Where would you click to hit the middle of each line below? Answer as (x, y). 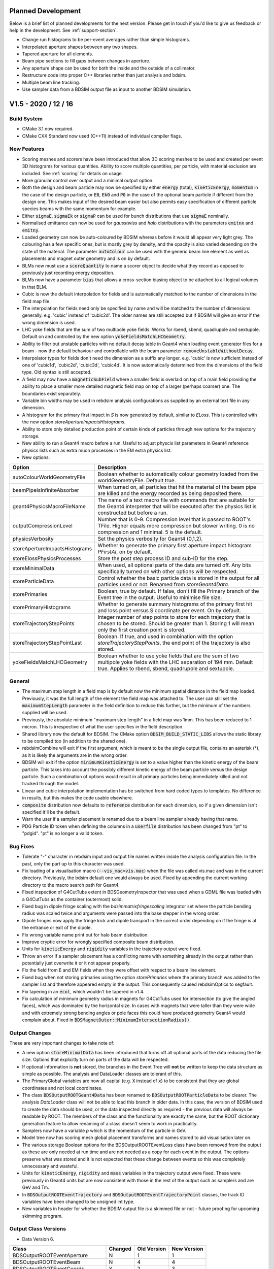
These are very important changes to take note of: (62, 1043)
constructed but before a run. (133, 513)
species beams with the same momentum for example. (79, 209)
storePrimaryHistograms (42, 607)
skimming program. (42, 1216)
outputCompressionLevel (43, 525)
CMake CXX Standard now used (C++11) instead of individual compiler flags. (102, 136)
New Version (187, 1249)
